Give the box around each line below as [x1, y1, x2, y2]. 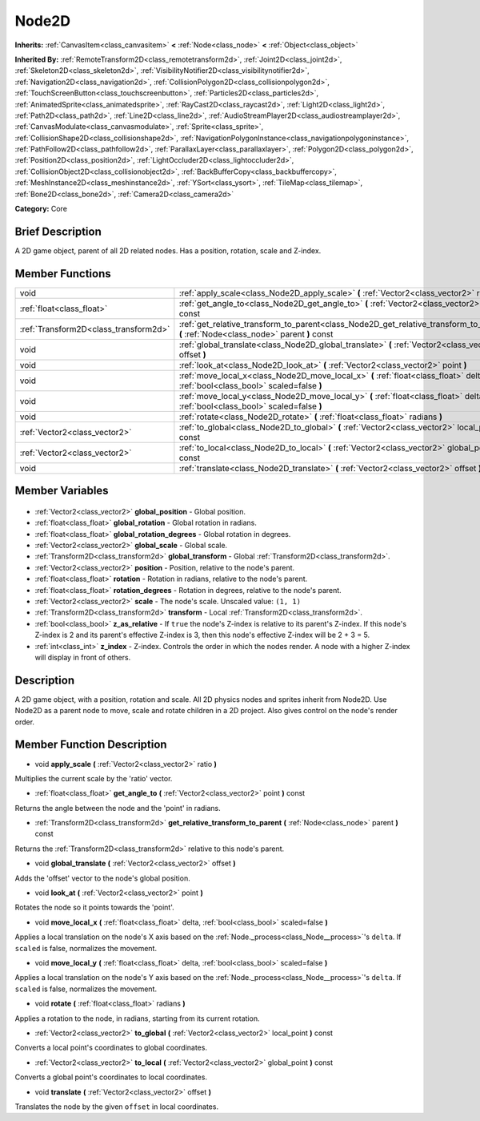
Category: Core [14, 204, 68, 214]
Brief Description [14, 224, 102, 238]
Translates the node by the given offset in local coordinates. [14, 1102, 219, 1111]
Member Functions [14, 267, 111, 280]
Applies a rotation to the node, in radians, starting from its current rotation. [14, 1014, 260, 1023]
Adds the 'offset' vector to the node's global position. [14, 873, 191, 883]
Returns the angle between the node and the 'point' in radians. [14, 803, 222, 813]
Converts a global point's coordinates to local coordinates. [14, 1072, 208, 1082]
